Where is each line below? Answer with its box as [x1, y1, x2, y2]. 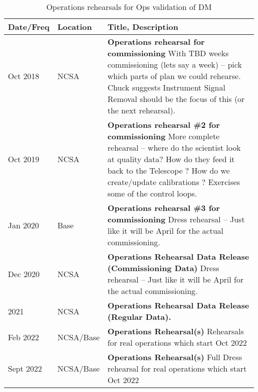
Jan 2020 [8, 219, 39, 231]
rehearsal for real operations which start [107, 363, 247, 374]
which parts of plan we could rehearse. [107, 70, 241, 82]
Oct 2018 [8, 70, 40, 82]
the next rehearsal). [107, 104, 176, 116]
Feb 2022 [8, 331, 39, 343]
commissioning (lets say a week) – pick [107, 59, 242, 70]
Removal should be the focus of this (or [107, 93, 245, 104]
